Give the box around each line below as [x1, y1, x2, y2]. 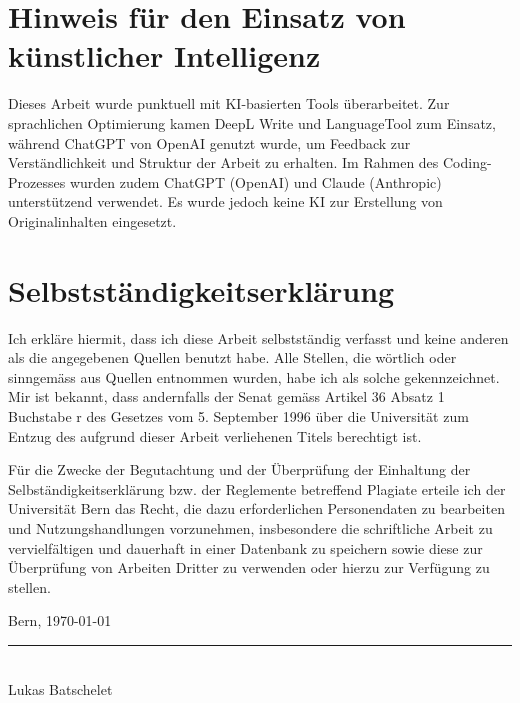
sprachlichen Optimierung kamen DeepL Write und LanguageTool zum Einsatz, [8, 112, 496, 133]
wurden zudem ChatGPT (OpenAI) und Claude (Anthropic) [69, 171, 442, 192]
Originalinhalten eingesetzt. [8, 210, 177, 231]
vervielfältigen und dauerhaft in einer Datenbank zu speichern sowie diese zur [8, 537, 483, 558]
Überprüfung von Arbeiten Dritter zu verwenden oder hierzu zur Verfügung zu [8, 557, 490, 578]
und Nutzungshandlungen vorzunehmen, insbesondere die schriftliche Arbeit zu [8, 517, 493, 538]
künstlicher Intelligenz [8, 35, 321, 76]
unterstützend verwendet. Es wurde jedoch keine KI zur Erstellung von [8, 191, 443, 212]
